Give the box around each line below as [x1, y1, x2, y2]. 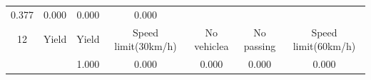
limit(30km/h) [114, 39, 177, 54]
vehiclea [194, 39, 229, 54]
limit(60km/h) [293, 39, 356, 54]
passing [243, 39, 276, 54]
